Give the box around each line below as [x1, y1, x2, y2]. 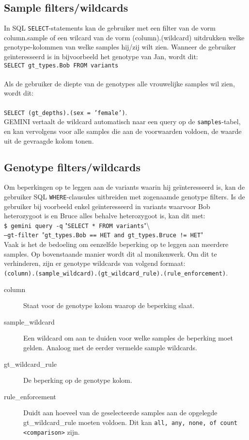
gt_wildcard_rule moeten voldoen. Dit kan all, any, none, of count [23, 417, 237, 427]
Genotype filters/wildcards [4, 159, 140, 174]
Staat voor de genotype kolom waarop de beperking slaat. [23, 300, 195, 310]
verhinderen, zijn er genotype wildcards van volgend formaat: [4, 258, 186, 268]
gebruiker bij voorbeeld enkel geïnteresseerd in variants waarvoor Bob [4, 201, 210, 211]
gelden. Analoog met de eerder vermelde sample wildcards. [23, 342, 197, 352]
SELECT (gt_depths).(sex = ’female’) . [4, 107, 127, 117]
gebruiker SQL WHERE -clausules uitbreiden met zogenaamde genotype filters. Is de [4, 191, 245, 201]
